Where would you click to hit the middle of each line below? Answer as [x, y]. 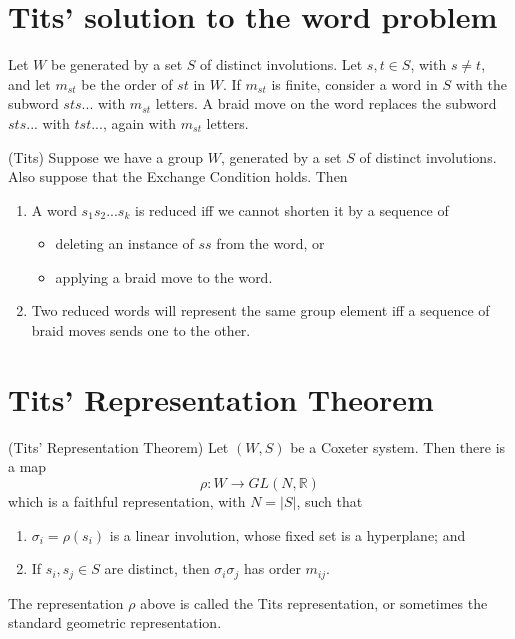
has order [272, 568]
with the [481, 83]
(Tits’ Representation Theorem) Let [118, 446]
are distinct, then [157, 568]
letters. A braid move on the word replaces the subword [326, 103]
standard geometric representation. [115, 622]
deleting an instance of [124, 243]
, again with [139, 122]
